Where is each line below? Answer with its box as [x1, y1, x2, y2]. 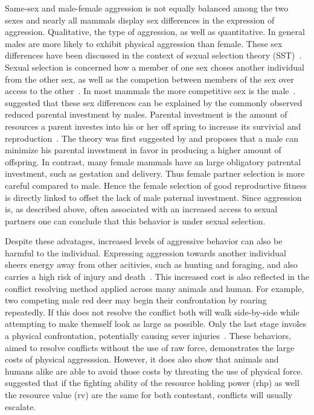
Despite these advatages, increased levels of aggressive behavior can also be [5, 235, 283, 247]
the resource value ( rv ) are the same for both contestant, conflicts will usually [5, 388, 293, 401]
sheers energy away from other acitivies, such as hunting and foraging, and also [5, 258, 298, 271]
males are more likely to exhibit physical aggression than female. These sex [5, 37, 283, 49]
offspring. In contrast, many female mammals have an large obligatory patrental [5, 155, 301, 168]
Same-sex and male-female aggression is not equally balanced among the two [5, 2, 289, 14]
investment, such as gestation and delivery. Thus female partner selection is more [5, 167, 305, 180]
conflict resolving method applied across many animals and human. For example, [5, 282, 304, 294]
